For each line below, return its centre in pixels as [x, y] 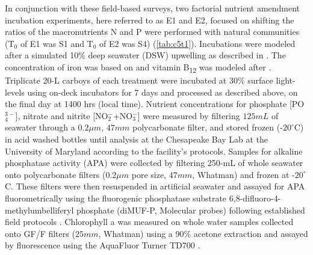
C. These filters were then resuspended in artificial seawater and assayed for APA [155, 186]
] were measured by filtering [189, 115]
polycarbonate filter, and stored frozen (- [207, 127]
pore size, [149, 174]
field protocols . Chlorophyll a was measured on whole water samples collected [149, 222]
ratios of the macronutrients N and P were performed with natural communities [152, 32]
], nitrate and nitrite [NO [62, 115]
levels [15, 92]
